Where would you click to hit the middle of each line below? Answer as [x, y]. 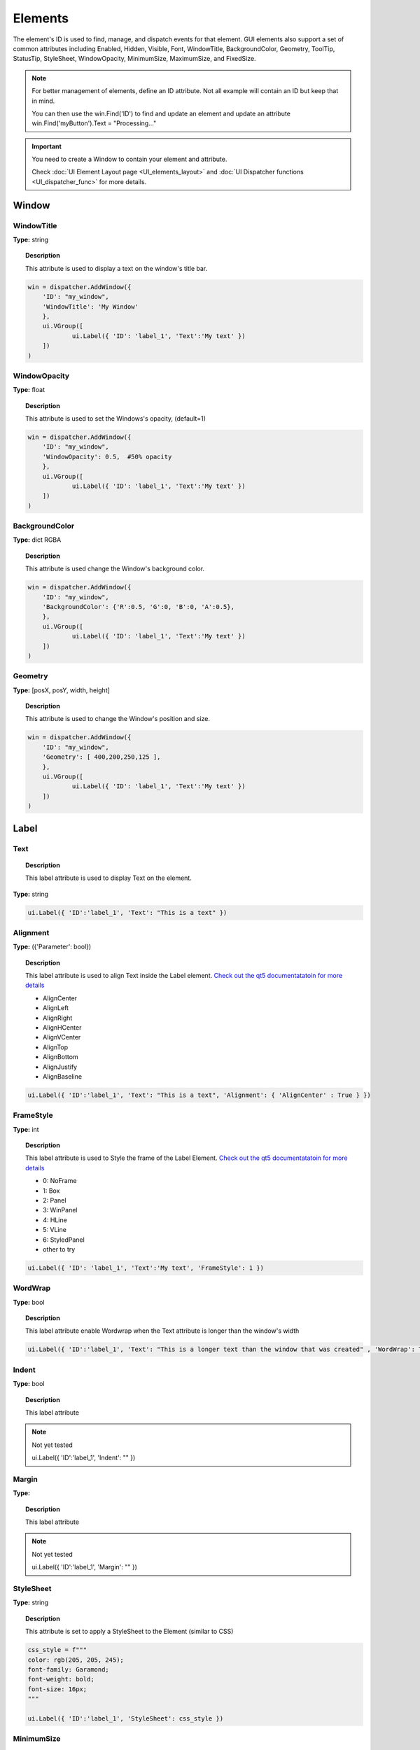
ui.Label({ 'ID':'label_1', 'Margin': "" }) [85, 1567]
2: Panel [55, 1200]
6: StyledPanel [64, 1240]
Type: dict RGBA [37, 540]
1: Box [51, 1191]
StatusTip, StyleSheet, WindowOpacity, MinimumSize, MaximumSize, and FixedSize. [134, 59]
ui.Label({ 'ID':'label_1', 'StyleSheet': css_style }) [126, 1718]
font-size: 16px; [57, 1689]
